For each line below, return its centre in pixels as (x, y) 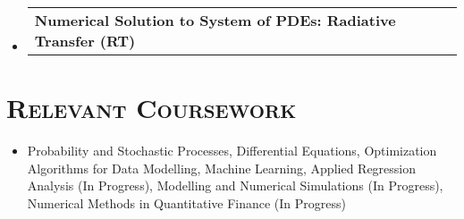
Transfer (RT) (85, 41)
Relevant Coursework (152, 108)
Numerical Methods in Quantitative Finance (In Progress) (186, 202)
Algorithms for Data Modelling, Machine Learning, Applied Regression (222, 168)
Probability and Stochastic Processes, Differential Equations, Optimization (232, 151)
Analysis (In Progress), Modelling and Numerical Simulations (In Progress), (235, 185)
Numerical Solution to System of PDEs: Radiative (215, 20)
